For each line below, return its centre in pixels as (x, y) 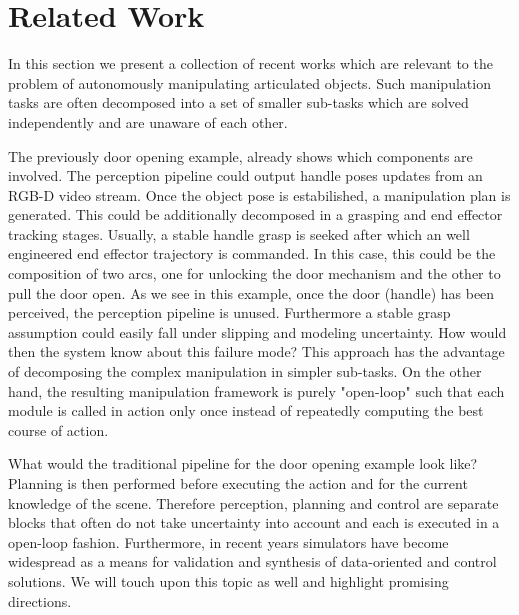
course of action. (58, 429)
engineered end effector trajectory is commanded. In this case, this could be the (252, 253)
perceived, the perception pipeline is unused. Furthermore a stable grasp (229, 312)
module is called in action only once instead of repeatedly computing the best (246, 410)
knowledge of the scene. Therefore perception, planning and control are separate (253, 502)
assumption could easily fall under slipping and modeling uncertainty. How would (257, 331)
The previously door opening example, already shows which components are (240, 155)
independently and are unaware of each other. (148, 121)
